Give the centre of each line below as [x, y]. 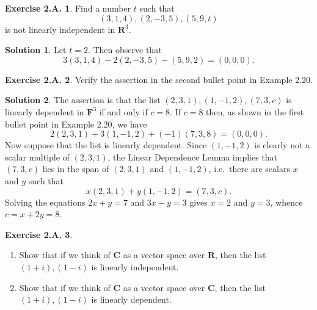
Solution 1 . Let [36, 50]
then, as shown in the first [255, 111]
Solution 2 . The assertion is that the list [83, 100]
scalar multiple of [37, 157]
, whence [286, 202]
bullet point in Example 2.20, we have [76, 124]
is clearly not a [282, 145]
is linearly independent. [135, 266]
